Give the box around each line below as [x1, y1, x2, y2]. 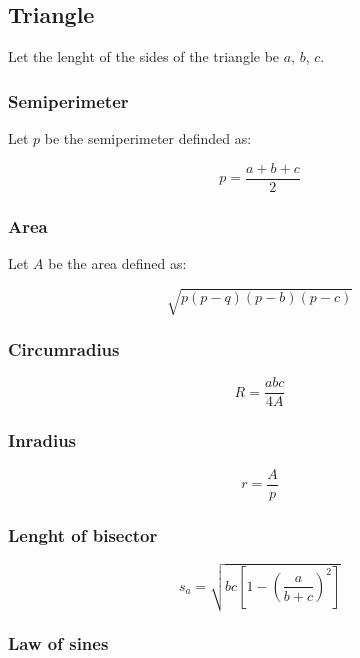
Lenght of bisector [8, 522, 158, 547]
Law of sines [8, 631, 109, 656]
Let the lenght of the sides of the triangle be [8, 46, 280, 67]
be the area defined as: [48, 252, 187, 273]
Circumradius [8, 336, 120, 361]
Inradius [8, 428, 77, 453]
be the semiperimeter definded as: [44, 128, 252, 149]
